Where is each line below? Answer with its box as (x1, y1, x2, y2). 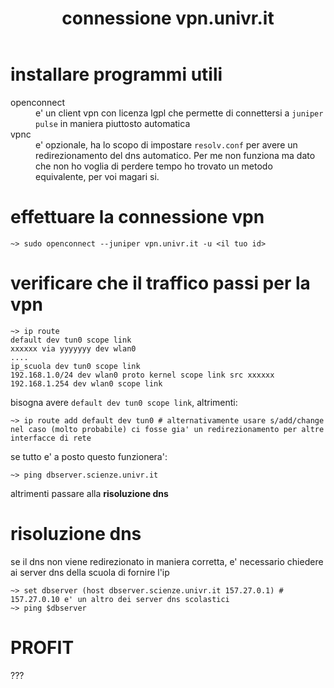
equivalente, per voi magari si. (35, 170, 160, 182)
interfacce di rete (10, 433, 92, 443)
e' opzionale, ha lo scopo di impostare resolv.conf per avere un (35, 138, 298, 151)
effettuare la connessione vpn (10, 206, 265, 229)
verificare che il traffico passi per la (10, 272, 311, 295)
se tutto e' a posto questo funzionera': (10, 450, 168, 462)
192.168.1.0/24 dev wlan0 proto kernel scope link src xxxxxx (10, 370, 275, 380)
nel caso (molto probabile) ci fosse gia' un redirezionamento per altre (10, 424, 325, 434)
